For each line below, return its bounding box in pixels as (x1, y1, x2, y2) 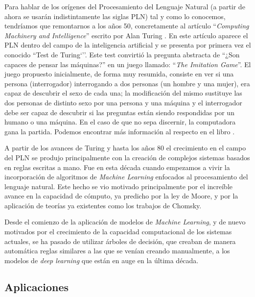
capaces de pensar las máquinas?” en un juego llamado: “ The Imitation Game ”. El (4, 59, 251, 69)
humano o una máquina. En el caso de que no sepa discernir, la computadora (4, 117, 236, 127)
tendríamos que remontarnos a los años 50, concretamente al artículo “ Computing (4, 21, 249, 31)
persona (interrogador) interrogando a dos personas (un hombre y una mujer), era (4, 78, 250, 88)
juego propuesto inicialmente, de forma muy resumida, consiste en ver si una (4, 69, 234, 79)
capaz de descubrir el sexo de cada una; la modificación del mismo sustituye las (4, 88, 242, 98)
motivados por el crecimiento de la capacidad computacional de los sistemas (4, 226, 232, 237)
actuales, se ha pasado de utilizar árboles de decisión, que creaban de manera (4, 236, 236, 246)
